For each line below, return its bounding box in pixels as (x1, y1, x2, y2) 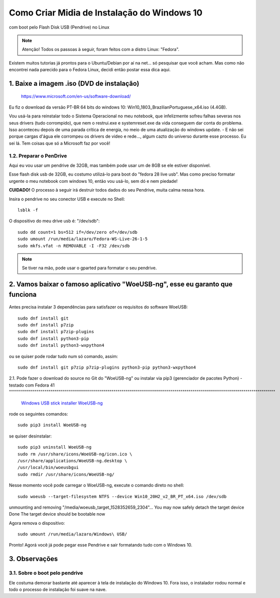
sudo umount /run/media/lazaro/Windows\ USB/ (17, 532, 128, 537)
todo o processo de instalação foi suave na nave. (9, 587, 107, 592)
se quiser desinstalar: (9, 433, 52, 439)
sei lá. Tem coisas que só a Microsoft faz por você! (9, 140, 111, 146)
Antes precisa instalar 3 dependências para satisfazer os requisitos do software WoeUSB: (9, 304, 188, 310)
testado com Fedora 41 (9, 382, 55, 388)
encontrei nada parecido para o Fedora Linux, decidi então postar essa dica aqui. (9, 67, 171, 73)
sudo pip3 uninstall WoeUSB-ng (17, 444, 92, 450)
